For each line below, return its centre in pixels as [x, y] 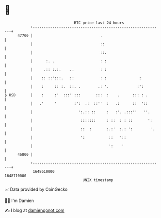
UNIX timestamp [98, 180]
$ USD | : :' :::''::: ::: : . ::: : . [76, 95]
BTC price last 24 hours [99, 23]
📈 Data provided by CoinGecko [36, 189]
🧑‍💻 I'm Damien [19, 201]
